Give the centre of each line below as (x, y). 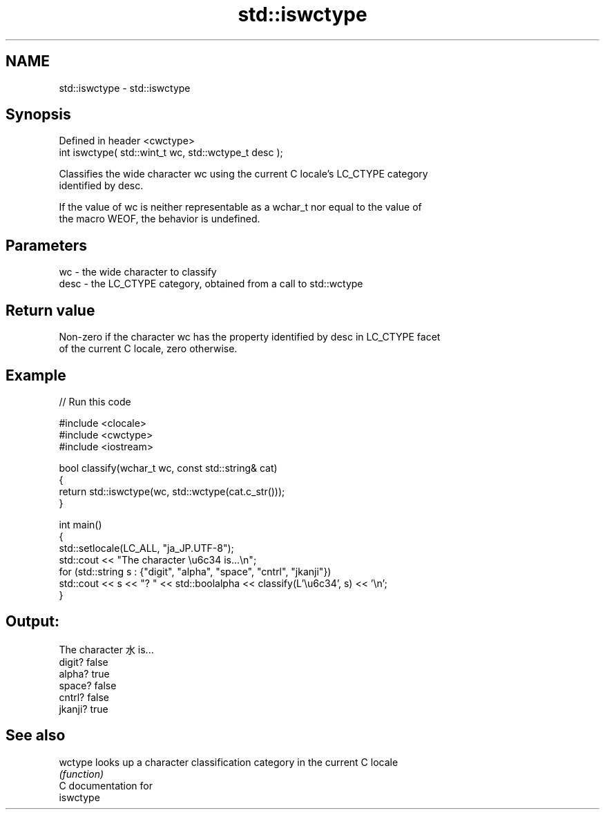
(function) (81, 774)
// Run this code (95, 401)
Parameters (46, 245)
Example (36, 375)
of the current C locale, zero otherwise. (148, 349)
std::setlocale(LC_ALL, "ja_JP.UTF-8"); (146, 548)
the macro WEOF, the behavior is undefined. (160, 219)
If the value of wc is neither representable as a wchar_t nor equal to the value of (240, 207)
